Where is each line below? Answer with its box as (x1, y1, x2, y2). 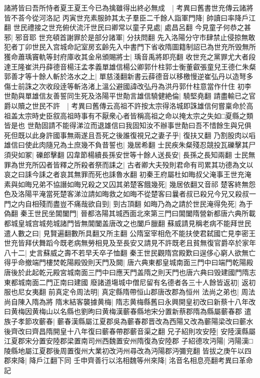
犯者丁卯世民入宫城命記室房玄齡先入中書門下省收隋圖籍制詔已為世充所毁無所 (4, 41, 256, 52)
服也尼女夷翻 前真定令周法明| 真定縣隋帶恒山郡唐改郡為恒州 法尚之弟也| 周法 (4, 286, 255, 297)
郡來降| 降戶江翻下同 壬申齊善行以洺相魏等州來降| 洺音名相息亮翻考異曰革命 (4, 355, 253, 365)
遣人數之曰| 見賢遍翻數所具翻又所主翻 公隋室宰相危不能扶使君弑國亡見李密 (4, 227, 249, 238)
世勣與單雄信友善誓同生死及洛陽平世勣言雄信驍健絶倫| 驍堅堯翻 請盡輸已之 (4, 90, 249, 101)
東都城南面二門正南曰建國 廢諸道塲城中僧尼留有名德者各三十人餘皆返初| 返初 (4, 276, 256, 287)
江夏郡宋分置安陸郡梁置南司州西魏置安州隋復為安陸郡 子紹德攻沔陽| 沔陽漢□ (4, 335, 253, 346)
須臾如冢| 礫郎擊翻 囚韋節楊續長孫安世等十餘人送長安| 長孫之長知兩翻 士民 (4, 149, 248, 159)
